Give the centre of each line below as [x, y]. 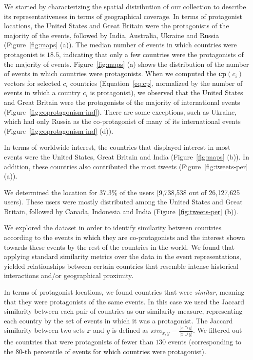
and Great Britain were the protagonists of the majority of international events [122, 102]
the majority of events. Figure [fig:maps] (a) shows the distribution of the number [126, 64]
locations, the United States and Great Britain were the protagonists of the [117, 26]
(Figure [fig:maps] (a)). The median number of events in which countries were [120, 45]
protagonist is [24, 54]
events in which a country [42, 92]
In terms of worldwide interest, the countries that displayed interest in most [117, 147]
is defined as [130, 330]
